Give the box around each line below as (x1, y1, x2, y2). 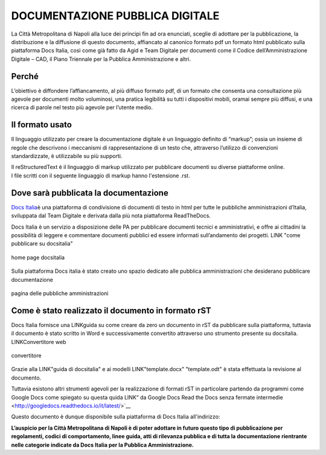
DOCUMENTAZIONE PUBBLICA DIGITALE (11, 9, 220, 22)
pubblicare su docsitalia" (11, 240, 73, 247)
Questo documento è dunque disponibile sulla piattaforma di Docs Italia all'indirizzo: (11, 413, 220, 421)
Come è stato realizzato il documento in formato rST (11, 305, 211, 316)
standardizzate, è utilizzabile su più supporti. (11, 153, 123, 160)
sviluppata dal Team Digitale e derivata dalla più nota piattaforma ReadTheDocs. (11, 212, 211, 220)
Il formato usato (11, 119, 72, 130)
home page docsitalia (11, 253, 65, 261)
